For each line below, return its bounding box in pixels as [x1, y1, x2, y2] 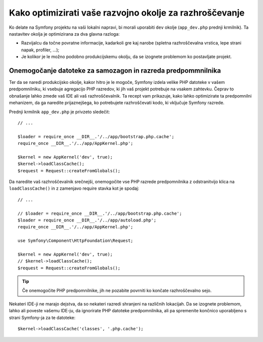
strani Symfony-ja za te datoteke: [9, 315, 75, 321]
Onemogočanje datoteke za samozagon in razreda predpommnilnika [9, 66, 221, 75]
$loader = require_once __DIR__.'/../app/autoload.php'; [18, 218, 157, 223]
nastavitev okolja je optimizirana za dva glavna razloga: [9, 31, 120, 37]
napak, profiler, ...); [21, 47, 59, 53]
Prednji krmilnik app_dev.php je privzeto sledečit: [9, 109, 110, 115]
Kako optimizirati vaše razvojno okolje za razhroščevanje [9, 7, 245, 18]
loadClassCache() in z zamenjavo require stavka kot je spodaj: [9, 185, 140, 191]
